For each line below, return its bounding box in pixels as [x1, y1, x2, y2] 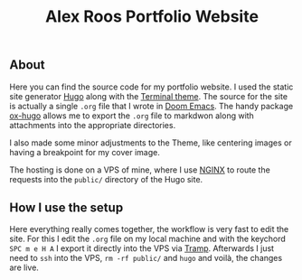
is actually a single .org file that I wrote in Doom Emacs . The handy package [9, 100, 294, 111]
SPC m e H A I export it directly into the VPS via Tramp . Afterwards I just [9, 243, 274, 254]
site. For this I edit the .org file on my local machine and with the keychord [9, 233, 287, 245]
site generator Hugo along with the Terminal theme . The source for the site [9, 90, 288, 101]
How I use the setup [9, 201, 124, 215]
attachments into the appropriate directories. [9, 119, 176, 130]
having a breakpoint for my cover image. [9, 146, 161, 157]
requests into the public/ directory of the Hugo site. [9, 173, 203, 184]
